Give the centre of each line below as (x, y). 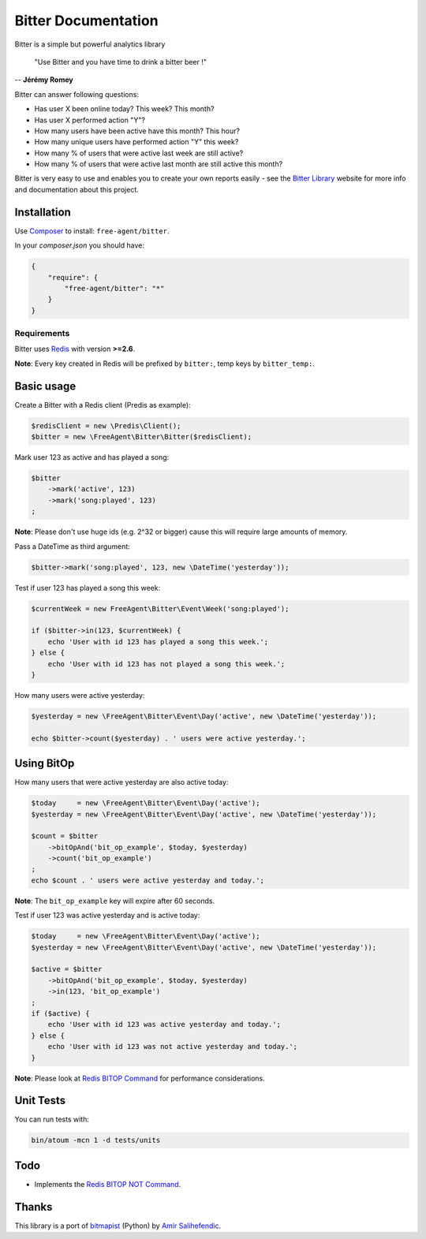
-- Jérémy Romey (44, 80)
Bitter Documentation (86, 21)
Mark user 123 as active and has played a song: (92, 457)
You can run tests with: (52, 1119)
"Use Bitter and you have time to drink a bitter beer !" (121, 62)
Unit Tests (40, 1101)
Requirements (42, 334)
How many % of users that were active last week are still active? (139, 153)
